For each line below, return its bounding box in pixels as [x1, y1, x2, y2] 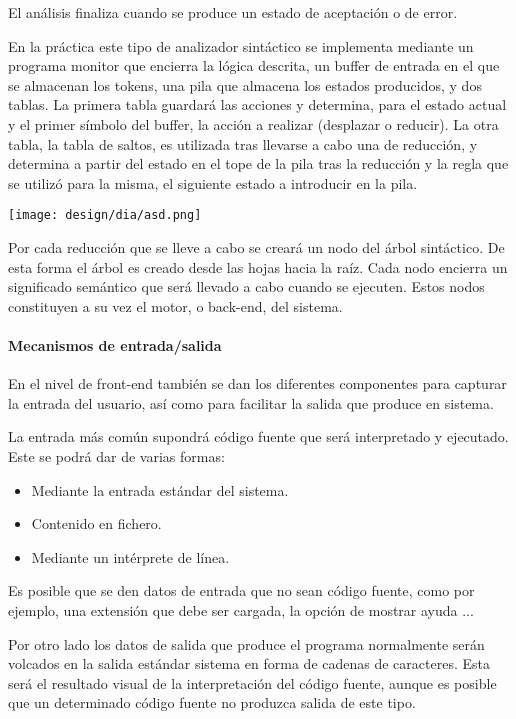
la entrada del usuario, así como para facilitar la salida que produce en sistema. [8, 392, 494, 413]
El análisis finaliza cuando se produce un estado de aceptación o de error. [8, 2, 458, 22]
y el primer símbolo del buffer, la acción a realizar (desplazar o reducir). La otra [8, 113, 499, 134]
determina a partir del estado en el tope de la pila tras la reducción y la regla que [8, 153, 509, 174]
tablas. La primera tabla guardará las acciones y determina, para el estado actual [8, 94, 507, 115]
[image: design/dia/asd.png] [8, 208, 202, 223]
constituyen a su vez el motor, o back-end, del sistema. [8, 295, 343, 316]
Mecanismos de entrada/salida [8, 334, 222, 355]
